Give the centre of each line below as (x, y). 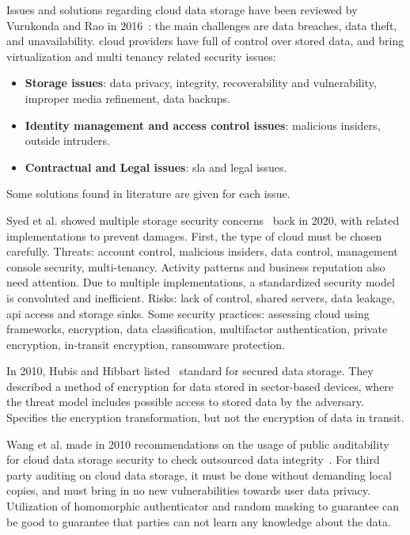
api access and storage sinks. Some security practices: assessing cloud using (188, 313)
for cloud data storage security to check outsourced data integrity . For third (193, 459)
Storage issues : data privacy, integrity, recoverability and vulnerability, (201, 83)
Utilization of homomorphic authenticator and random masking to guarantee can (203, 506)
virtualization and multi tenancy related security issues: (141, 56)
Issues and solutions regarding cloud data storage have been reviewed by (182, 9)
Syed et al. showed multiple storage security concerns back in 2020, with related (203, 220)
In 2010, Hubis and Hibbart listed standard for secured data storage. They (190, 371)
